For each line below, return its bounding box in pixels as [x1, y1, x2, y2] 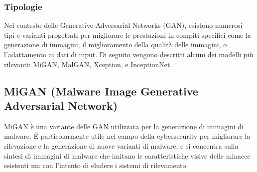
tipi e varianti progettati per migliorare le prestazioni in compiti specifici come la [4, 29, 251, 40]
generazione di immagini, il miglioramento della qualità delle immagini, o [4, 39, 227, 50]
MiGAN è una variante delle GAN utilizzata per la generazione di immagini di [4, 121, 244, 131]
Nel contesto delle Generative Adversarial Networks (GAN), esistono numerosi [4, 20, 243, 30]
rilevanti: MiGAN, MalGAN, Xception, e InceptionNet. [4, 59, 172, 69]
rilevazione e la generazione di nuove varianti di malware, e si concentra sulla [4, 140, 239, 151]
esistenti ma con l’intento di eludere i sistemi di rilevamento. [4, 160, 188, 171]
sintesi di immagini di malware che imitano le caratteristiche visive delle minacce [4, 150, 251, 161]
